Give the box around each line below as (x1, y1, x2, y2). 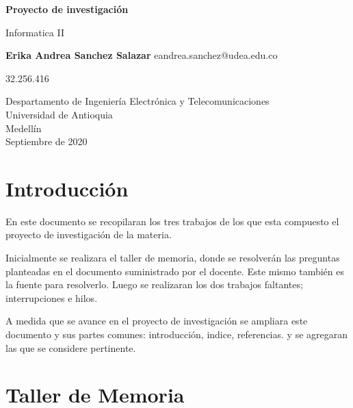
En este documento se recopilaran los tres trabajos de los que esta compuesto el (5, 214, 339, 228)
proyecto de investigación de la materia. (5, 227, 172, 242)
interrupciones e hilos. (5, 290, 98, 305)
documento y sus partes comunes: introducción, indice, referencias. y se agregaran (5, 327, 348, 342)
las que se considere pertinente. (5, 340, 136, 355)
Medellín (5, 120, 42, 135)
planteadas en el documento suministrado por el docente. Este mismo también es (5, 264, 344, 278)
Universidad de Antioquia (5, 107, 113, 121)
